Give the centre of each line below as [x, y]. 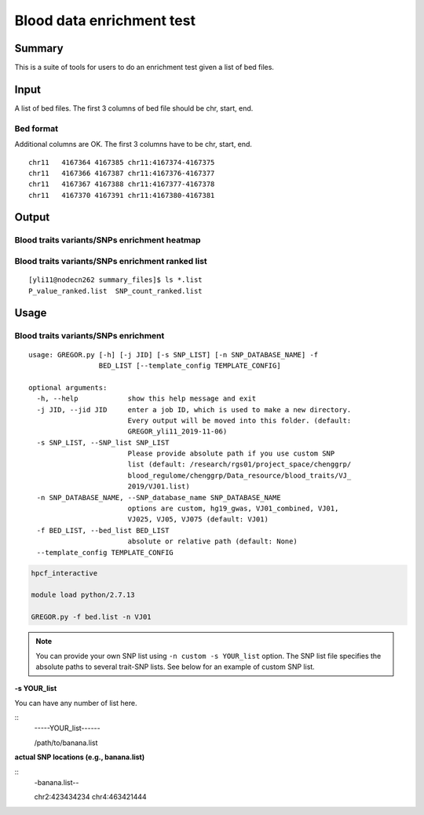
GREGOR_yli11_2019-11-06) [177, 431]
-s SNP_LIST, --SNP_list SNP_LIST [103, 442]
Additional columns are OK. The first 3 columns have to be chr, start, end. [133, 144]
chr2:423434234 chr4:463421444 [90, 797]
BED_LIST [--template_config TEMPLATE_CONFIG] [190, 365]
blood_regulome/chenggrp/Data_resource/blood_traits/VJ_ [239, 475]
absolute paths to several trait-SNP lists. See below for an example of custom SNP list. [175, 667]
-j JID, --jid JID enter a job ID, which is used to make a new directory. [194, 409]
